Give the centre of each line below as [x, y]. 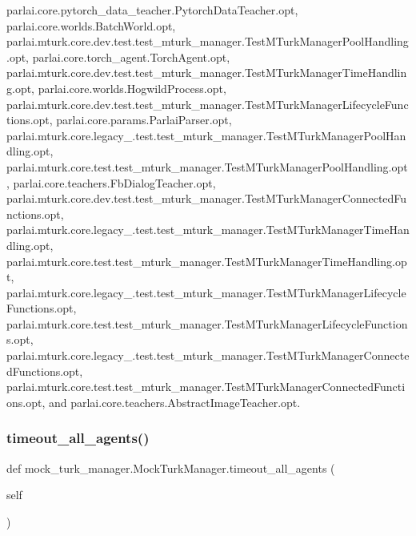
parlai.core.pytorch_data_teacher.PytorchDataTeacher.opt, [152, 10]
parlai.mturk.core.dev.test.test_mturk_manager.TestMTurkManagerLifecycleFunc [208, 104]
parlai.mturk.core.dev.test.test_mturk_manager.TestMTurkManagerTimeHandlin [207, 73]
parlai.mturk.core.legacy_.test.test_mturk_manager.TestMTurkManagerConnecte [208, 355]
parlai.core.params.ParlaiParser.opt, [144, 120]
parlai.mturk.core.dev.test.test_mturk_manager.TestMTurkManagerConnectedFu [207, 198]
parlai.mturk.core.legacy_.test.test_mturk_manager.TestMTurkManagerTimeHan [208, 230]
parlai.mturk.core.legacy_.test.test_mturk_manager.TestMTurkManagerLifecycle [206, 292]
